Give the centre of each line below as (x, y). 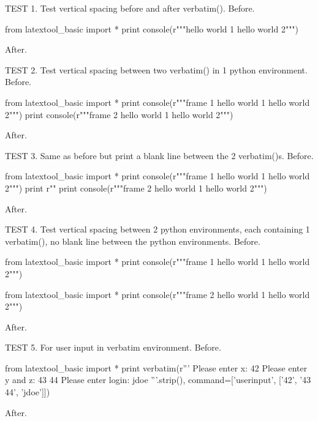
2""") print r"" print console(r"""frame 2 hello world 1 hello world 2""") (136, 188)
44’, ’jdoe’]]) (28, 392)
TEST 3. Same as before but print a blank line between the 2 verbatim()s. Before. (159, 155)
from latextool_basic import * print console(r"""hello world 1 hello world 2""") (152, 28)
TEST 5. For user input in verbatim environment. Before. (113, 347)
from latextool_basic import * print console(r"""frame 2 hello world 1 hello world (157, 294)
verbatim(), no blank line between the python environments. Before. (133, 241)
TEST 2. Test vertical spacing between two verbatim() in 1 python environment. (156, 69)
